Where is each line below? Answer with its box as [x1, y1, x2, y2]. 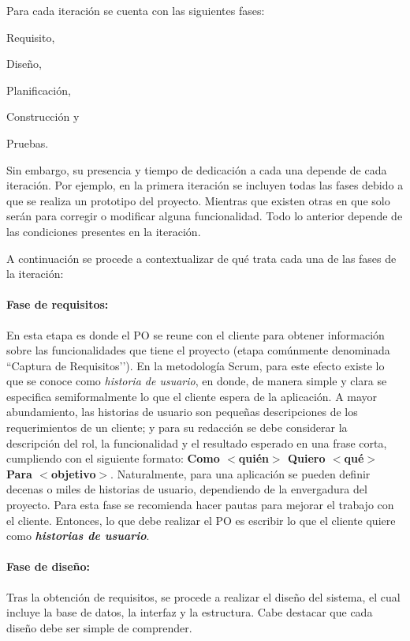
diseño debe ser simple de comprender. [6, 619, 192, 635]
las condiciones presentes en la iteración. [6, 223, 201, 239]
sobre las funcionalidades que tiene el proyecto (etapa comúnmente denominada [6, 342, 390, 358]
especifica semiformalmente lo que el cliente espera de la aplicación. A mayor [6, 388, 378, 404]
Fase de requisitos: [6, 296, 109, 313]
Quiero [287, 450, 326, 467]
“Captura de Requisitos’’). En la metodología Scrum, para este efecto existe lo [6, 357, 385, 373]
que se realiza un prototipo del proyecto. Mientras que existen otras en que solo [6, 192, 390, 208]
